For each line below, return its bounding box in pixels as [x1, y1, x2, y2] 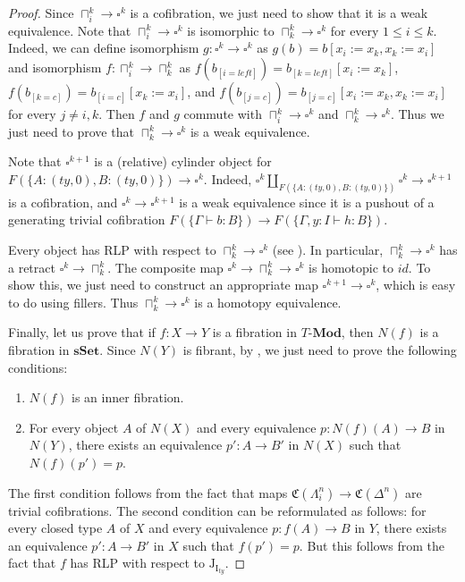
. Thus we [390, 105, 444, 123]
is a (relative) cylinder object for [94, 152, 272, 171]
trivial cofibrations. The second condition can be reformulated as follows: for [8, 501, 427, 519]
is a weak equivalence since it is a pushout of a [179, 192, 435, 211]
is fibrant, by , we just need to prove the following [182, 341, 457, 358]
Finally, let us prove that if [8, 323, 156, 342]
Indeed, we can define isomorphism [8, 38, 199, 57]
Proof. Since [8, 4, 74, 21]
